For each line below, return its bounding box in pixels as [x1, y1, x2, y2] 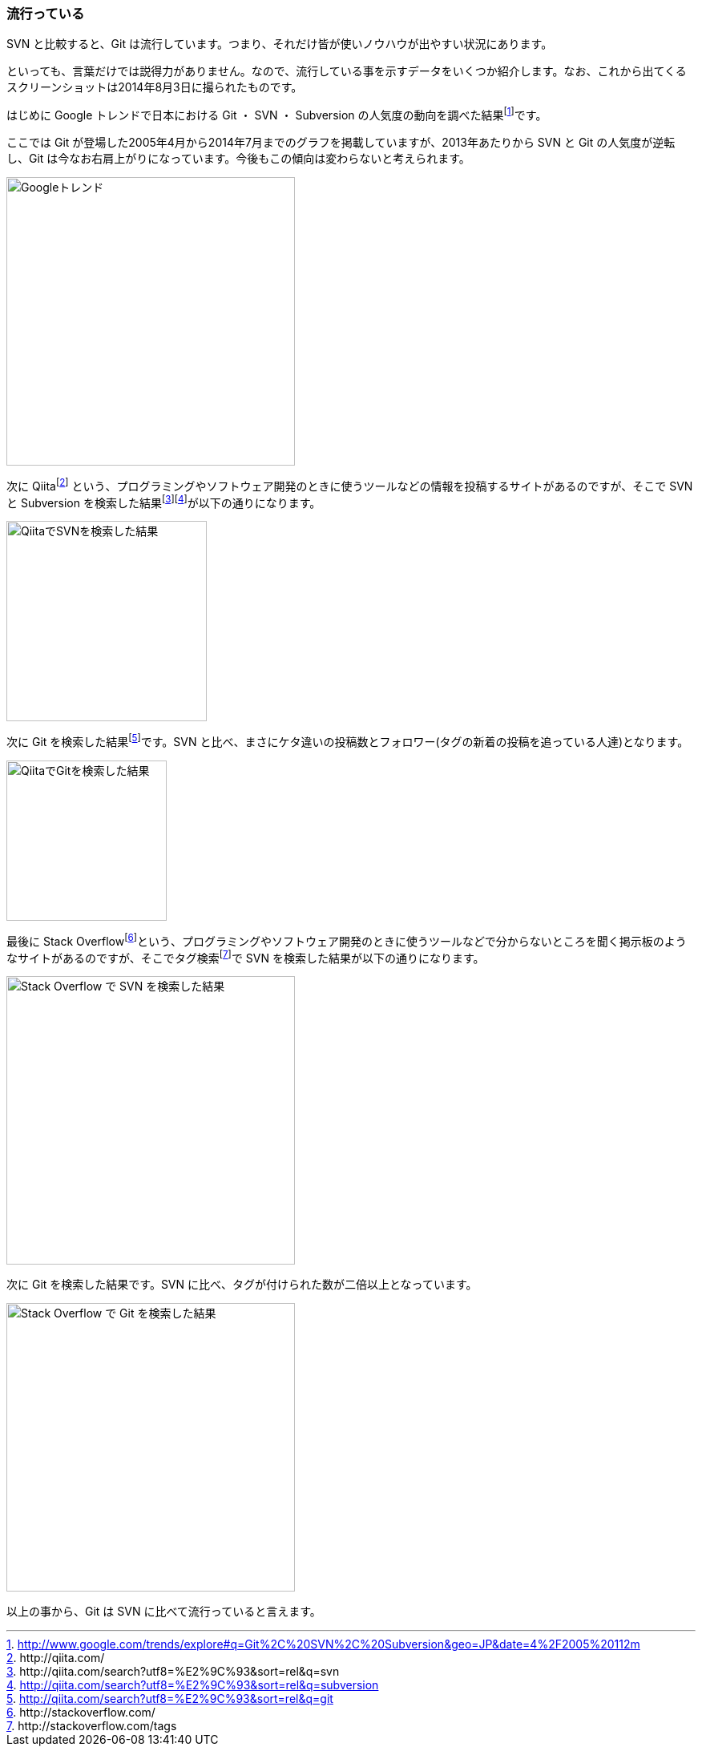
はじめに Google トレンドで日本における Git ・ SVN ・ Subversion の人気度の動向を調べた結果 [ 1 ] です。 [6, 106, 547, 123]
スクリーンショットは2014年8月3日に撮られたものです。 [6, 80, 303, 95]
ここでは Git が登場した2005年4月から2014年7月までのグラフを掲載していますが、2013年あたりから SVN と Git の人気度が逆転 [6, 135, 676, 150]
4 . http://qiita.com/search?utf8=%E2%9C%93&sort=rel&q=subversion [6, 1678, 379, 1693]
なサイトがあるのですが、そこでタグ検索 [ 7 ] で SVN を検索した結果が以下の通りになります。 [6, 948, 485, 965]
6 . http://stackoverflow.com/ [6, 1705, 155, 1720]
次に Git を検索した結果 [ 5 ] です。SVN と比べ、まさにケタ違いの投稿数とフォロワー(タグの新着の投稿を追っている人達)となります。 [6, 732, 689, 748]
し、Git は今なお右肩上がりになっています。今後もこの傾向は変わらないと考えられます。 [6, 151, 470, 166]
